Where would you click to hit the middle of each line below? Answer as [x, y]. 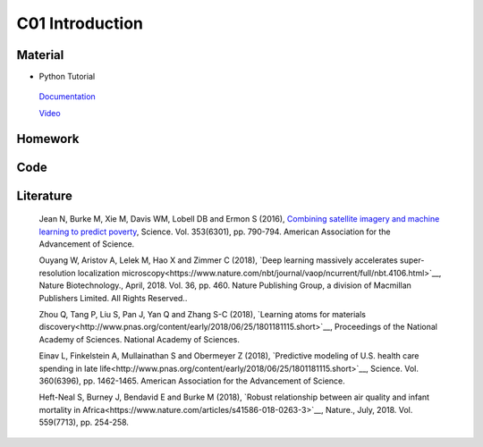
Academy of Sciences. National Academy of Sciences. [140, 339]
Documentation [67, 97]
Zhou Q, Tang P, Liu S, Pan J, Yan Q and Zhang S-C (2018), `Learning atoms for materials [203, 315]
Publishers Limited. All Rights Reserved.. [113, 298]
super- [412, 260]
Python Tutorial [67, 77]
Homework [48, 139]
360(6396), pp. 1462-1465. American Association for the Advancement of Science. [192, 381]
